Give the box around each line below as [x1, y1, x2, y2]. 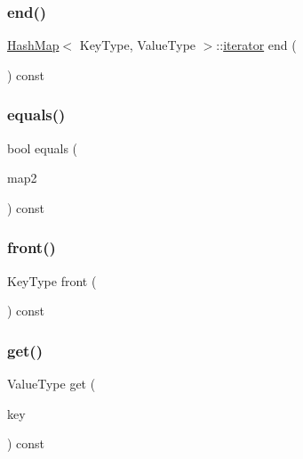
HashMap [7, 36, 60, 54]
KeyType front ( [7, 271, 97, 290]
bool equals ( [7, 138, 78, 157]
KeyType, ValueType [79, 36, 196, 54]
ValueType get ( [7, 374, 96, 393]
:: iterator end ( [216, 36, 297, 54]
